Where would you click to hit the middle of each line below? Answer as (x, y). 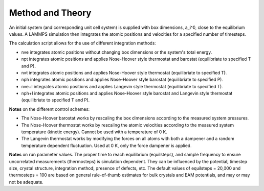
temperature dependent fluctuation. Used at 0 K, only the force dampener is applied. (106, 145)
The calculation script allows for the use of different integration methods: (83, 43)
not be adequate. (26, 182)
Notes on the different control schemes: (49, 109)
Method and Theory (50, 13)
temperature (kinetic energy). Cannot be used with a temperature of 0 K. (94, 132)
